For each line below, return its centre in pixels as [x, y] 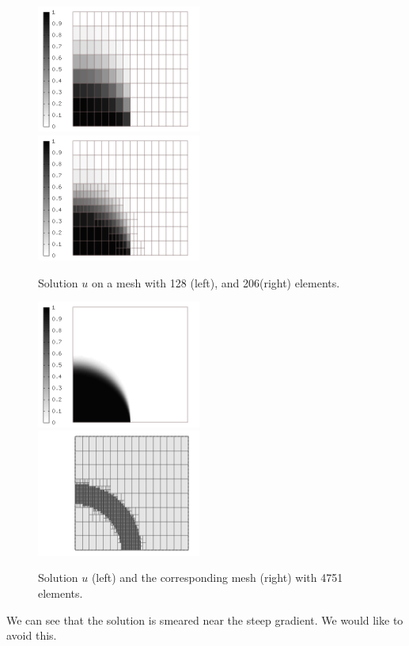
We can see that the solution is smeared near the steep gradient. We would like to [205, 619]
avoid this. [32, 635]
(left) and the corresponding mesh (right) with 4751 [217, 578]
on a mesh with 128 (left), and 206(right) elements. [216, 282]
